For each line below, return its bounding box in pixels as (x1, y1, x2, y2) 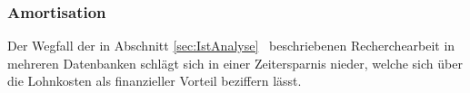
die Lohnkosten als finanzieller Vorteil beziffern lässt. (7, 71, 302, 90)
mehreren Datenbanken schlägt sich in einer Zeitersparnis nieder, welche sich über (7, 53, 463, 72)
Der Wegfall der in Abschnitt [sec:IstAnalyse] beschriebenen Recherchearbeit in (7, 36, 455, 55)
